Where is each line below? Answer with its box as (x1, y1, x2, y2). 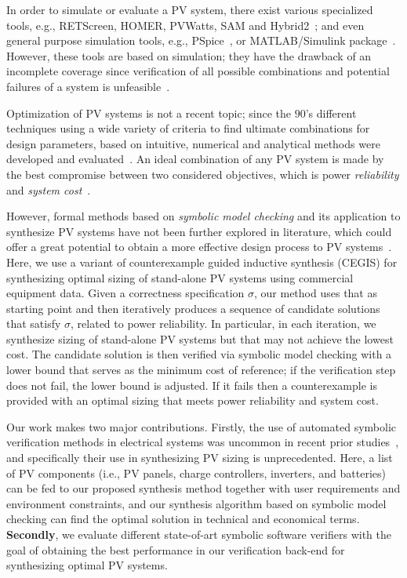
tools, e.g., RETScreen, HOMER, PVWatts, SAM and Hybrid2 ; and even (6, 16, 365, 33)
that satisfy (6, 315, 61, 332)
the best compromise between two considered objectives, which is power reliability (6, 165, 399, 182)
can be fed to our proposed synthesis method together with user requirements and (6, 480, 401, 496)
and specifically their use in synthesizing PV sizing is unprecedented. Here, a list (6, 449, 393, 466)
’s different (305, 104, 357, 121)
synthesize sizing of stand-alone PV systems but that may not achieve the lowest (6, 330, 394, 347)
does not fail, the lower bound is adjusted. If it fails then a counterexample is (6, 376, 377, 393)
